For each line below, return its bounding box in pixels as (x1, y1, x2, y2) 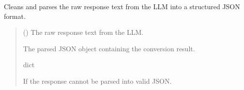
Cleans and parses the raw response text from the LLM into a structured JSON (4, 1, 240, 11)
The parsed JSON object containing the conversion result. (23, 43, 195, 53)
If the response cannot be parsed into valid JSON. (23, 75, 172, 86)
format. (4, 11, 26, 21)
